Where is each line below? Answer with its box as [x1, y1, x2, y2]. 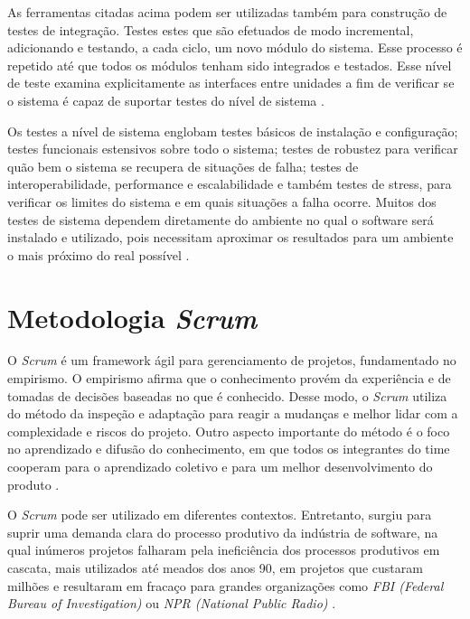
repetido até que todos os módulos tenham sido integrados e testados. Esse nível [7, 55, 452, 74]
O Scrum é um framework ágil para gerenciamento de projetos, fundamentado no [7, 351, 456, 370]
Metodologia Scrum [7, 298, 258, 336]
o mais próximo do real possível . [7, 245, 190, 264]
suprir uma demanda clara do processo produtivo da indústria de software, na [7, 522, 438, 541]
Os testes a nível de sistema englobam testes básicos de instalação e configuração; [7, 121, 458, 140]
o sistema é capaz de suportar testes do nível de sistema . [7, 90, 324, 109]
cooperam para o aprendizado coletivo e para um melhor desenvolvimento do [7, 457, 433, 475]
